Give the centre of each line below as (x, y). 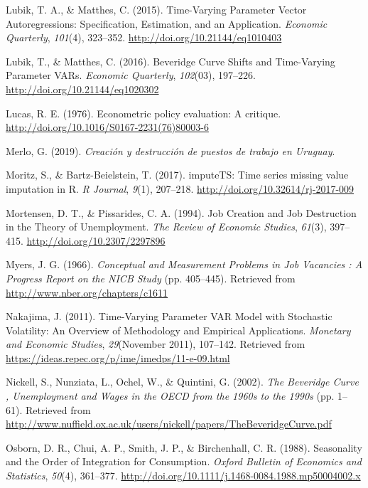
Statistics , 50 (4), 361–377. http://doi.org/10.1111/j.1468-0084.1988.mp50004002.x (183, 476)
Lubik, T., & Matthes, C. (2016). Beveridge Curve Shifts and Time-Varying (171, 61)
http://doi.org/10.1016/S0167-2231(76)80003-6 (107, 127)
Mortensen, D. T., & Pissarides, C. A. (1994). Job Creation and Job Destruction (181, 212)
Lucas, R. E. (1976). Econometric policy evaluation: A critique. (144, 113)
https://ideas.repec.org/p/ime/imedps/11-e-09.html (118, 357)
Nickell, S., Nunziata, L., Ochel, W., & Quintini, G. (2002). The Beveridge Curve (182, 382)
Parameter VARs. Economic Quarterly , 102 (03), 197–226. (131, 75)
